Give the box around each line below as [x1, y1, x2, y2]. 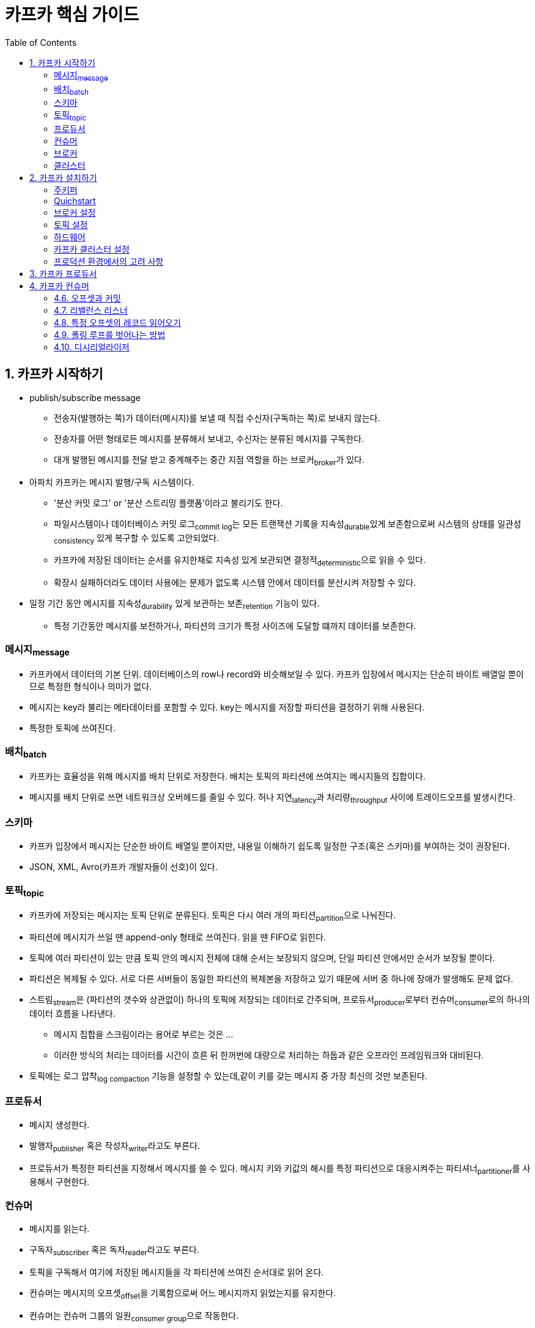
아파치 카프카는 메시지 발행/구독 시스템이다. [29, 476, 194, 487]
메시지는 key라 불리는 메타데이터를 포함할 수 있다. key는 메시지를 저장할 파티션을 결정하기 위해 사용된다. [29, 701, 425, 712]
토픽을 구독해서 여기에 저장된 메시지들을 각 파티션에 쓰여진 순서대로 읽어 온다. [29, 1266, 324, 1277]
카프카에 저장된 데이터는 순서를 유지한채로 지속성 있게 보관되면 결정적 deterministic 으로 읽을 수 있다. [54, 555, 426, 568]
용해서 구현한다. [29, 1176, 90, 1187]
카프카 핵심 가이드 [5, 4, 139, 25]
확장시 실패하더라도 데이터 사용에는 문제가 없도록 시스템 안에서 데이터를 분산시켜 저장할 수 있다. [54, 577, 416, 588]
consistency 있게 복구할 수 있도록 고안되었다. [54, 532, 220, 545]
